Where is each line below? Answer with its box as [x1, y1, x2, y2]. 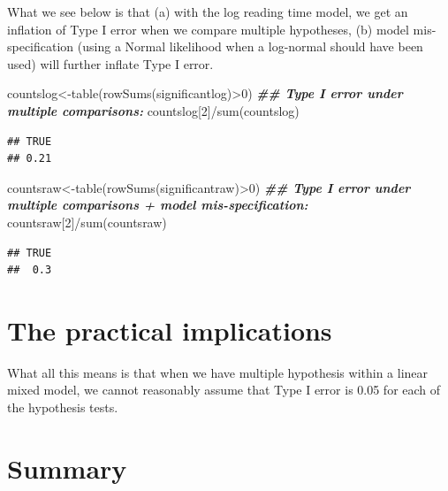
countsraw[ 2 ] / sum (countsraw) [7, 212, 167, 231]
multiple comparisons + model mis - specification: [7, 196, 308, 214]
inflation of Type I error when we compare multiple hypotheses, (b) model [7, 19, 409, 38]
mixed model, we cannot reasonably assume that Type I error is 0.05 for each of [7, 380, 441, 399]
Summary [7, 449, 127, 486]
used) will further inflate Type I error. [7, 54, 214, 73]
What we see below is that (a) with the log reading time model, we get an [7, 3, 408, 20]
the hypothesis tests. [7, 398, 118, 417]
